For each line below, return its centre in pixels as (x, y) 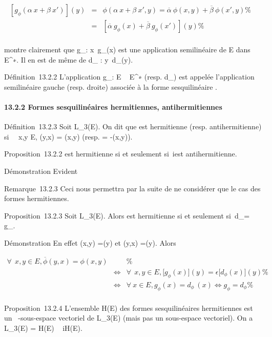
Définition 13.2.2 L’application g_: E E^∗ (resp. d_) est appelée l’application (129, 77)
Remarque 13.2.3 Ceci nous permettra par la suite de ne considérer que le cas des (132, 188)
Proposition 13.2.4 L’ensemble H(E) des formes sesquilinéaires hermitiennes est (129, 308)
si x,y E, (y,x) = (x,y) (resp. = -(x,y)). (68, 136)
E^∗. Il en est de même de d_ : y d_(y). (69, 59)
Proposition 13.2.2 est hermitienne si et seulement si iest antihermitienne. (121, 154)
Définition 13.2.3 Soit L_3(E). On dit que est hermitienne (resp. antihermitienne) (133, 126)
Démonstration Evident (41, 171)
